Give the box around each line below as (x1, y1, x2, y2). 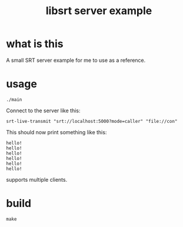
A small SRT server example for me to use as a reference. (6, 56, 146, 64)
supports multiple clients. (6, 176, 68, 183)
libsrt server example (45, 4, 152, 18)
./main (6, 96, 22, 102)
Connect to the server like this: (6, 107, 81, 114)
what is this (6, 37, 64, 51)
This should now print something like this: (6, 128, 107, 136)
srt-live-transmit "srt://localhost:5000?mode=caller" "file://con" (6, 118, 178, 124)
